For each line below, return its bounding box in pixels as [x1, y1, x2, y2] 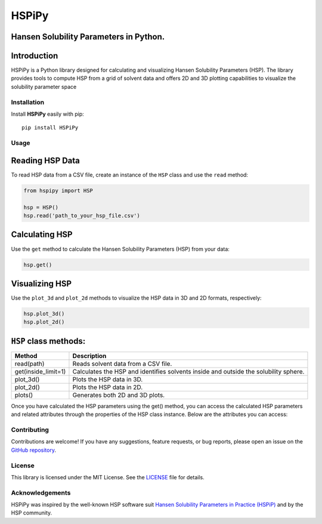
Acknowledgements [11, 488, 71, 497]
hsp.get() [23, 261, 52, 268]
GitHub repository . [11, 446, 57, 454]
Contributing [11, 426, 49, 434]
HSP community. [11, 509, 52, 516]
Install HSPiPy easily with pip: [11, 110, 85, 118]
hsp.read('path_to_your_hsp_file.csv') [23, 212, 140, 219]
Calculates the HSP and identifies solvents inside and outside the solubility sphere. [72, 367, 305, 375]
